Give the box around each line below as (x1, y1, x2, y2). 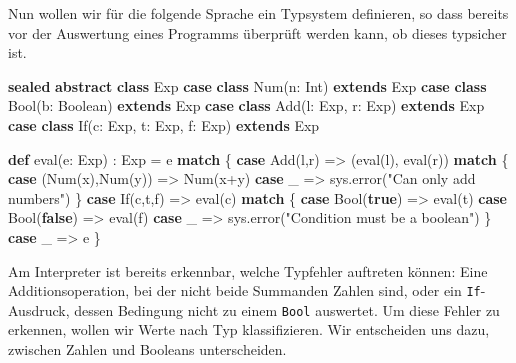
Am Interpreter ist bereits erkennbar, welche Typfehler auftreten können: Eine (8, 260, 488, 281)
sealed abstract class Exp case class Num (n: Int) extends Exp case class (8, 75, 487, 96)
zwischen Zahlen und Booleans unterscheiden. (8, 339, 287, 360)
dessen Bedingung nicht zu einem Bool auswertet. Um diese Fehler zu (74, 299, 500, 320)
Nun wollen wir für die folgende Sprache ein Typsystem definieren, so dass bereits (8, 3, 509, 23)
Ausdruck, (8, 299, 70, 320)
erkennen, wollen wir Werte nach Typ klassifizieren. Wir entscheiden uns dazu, (8, 319, 490, 340)
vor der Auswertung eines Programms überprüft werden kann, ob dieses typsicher (8, 22, 507, 43)
